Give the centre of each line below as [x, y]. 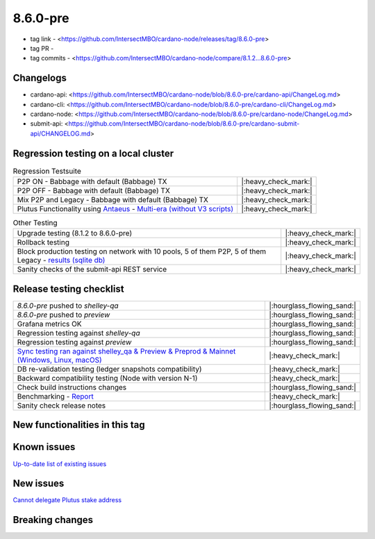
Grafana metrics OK [49, 324]
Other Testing [35, 223]
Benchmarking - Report [55, 396]
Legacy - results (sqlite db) [61, 260]
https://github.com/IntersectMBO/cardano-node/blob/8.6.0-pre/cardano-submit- [184, 124]
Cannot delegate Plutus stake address [67, 500]
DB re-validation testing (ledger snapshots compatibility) [109, 369]
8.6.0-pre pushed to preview [64, 315]
